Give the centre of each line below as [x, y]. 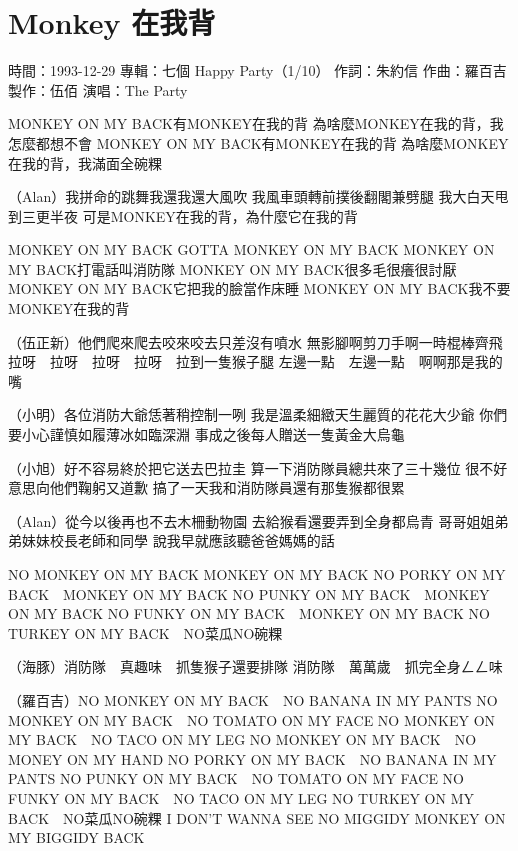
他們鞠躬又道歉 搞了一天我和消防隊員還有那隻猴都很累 [227, 487]
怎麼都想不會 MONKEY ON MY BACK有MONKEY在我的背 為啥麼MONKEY [258, 142]
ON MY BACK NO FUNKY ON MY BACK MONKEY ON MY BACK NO [249, 613]
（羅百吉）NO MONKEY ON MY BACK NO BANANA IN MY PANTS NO [253, 699]
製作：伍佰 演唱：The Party [98, 89]
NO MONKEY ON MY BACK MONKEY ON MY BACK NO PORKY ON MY [257, 574]
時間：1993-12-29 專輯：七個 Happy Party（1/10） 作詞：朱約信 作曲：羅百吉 [257, 70]
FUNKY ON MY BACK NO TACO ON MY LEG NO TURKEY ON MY [241, 797]
